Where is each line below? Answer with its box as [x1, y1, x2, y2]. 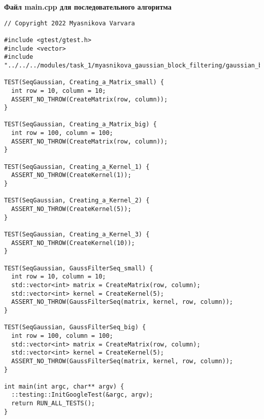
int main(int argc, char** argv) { [4, 382, 124, 390]
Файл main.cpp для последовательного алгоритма [4, 2, 172, 12]
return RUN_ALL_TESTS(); [11, 400, 95, 407]
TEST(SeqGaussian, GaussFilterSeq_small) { [4, 264, 153, 272]
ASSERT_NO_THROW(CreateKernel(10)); [11, 239, 135, 247]
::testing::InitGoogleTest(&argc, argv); [11, 391, 153, 399]
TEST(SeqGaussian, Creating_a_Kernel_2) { [4, 197, 150, 204]
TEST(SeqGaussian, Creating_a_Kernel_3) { [4, 231, 150, 238]
